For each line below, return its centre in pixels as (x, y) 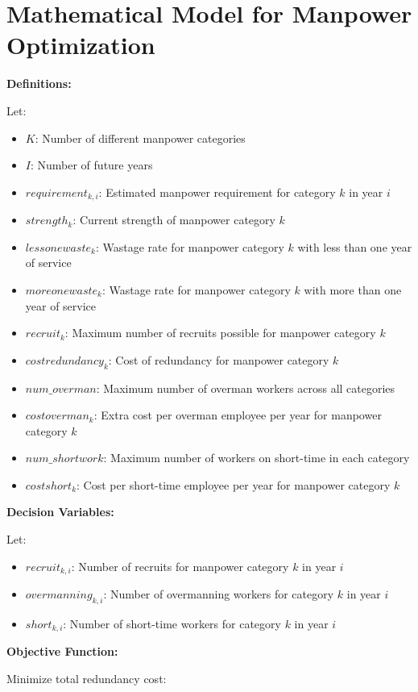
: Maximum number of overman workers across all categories (246, 388)
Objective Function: (62, 651)
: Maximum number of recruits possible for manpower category (220, 333)
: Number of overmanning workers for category (219, 594)
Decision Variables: (60, 512)
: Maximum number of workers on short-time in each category (257, 458)
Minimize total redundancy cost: (87, 678)
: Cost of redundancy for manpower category (219, 359)
